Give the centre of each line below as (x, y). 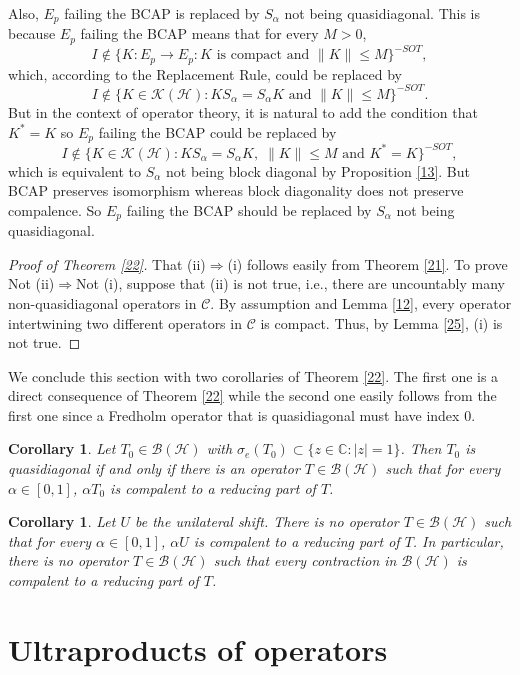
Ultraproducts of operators (198, 648)
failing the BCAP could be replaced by (217, 131)
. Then (421, 448)
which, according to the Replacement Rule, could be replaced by (205, 73)
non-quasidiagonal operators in (102, 302)
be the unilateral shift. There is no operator (266, 521)
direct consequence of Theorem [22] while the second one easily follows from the (252, 395)
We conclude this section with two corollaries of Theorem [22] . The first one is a (253, 375)
